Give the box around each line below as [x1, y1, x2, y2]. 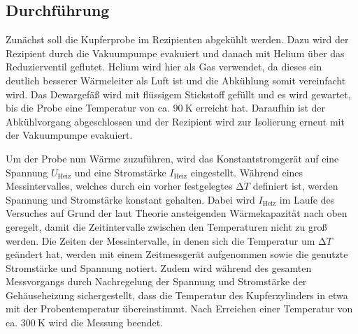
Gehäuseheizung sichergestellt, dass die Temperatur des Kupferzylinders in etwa [6, 287, 348, 302]
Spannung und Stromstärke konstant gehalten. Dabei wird [6, 192, 255, 206]
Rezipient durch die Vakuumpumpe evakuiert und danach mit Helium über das [6, 45, 345, 60]
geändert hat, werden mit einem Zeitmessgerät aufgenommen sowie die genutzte [6, 247, 348, 261]
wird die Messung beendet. [48, 315, 163, 330]
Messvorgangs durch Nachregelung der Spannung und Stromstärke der [6, 274, 307, 289]
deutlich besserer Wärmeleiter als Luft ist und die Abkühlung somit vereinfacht [6, 73, 346, 87]
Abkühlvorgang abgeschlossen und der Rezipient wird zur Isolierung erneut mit [6, 114, 345, 128]
